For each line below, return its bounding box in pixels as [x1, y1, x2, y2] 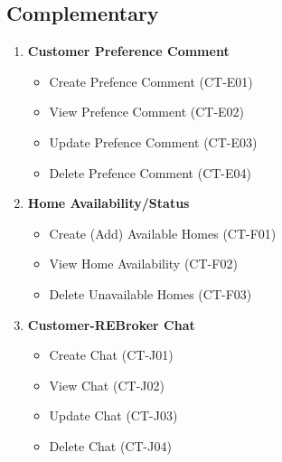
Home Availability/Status [27, 193, 190, 212]
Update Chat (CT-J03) [49, 406, 178, 425]
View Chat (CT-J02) [49, 375, 164, 394]
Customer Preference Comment [27, 42, 230, 61]
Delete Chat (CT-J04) [49, 436, 172, 455]
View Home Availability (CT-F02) [49, 254, 238, 273]
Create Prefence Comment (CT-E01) [49, 71, 253, 90]
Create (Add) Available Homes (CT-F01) [49, 223, 277, 242]
